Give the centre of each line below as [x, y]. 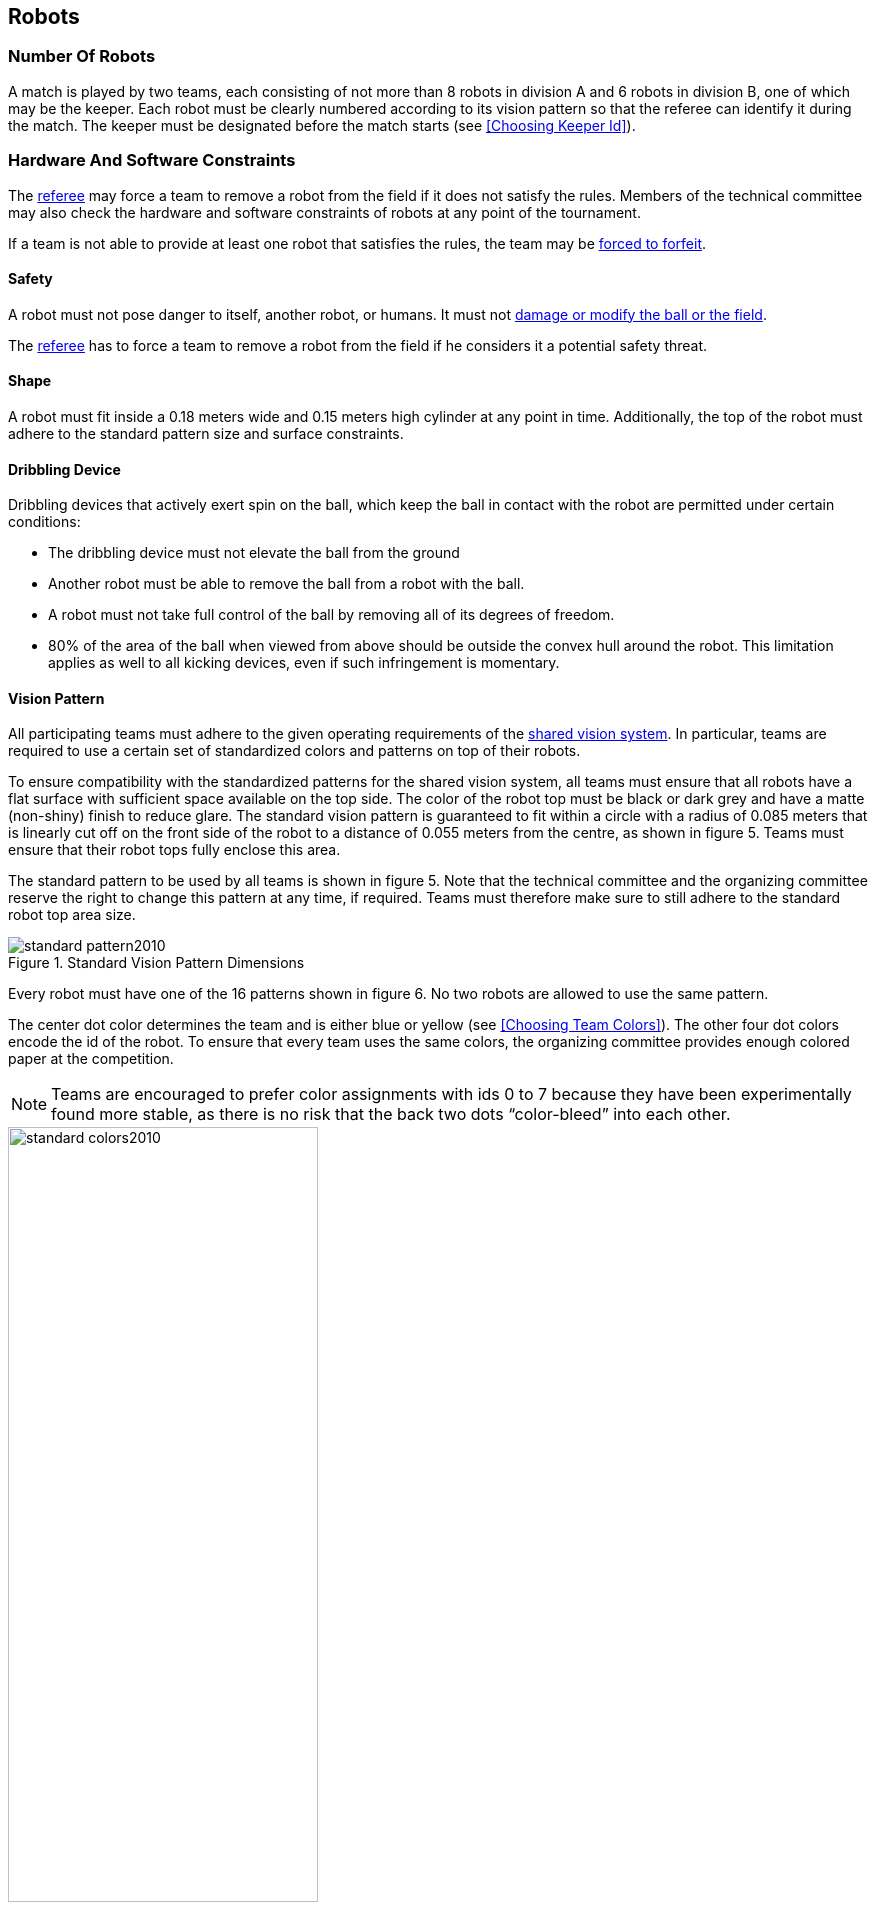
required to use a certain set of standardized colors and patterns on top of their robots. [294, 751]
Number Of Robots [82, 56]
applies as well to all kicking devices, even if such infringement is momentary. [304, 663]
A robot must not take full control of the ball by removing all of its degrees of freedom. [331, 615]
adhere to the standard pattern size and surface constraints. [206, 433]
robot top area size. [72, 915]
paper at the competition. [91, 1059]
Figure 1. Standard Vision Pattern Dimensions [156, 963]
